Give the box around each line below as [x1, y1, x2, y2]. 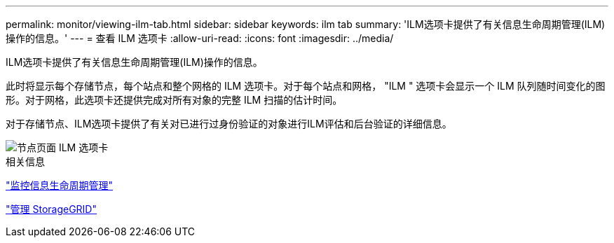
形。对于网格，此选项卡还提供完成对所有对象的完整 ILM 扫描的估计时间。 [6, 94, 343, 106]
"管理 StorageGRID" [6, 203, 97, 215]
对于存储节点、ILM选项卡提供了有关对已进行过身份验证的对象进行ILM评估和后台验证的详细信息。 [6, 118, 452, 130]
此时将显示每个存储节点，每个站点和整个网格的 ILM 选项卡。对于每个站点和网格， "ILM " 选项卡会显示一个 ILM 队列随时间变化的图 [6, 80, 606, 92]
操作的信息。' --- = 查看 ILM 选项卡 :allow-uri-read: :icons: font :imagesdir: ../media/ [6, 32, 394, 44]
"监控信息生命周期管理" [6, 179, 114, 191]
